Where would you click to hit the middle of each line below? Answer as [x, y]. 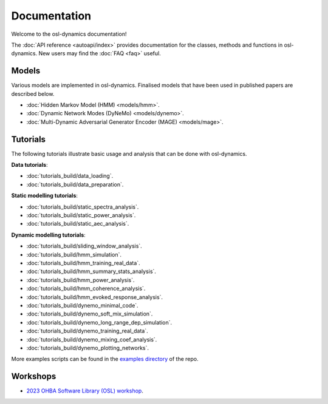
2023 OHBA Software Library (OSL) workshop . [85, 391]
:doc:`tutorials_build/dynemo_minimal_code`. [83, 305]
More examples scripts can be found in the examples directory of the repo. [105, 359]
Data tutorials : [29, 165]
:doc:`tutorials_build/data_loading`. [70, 176]
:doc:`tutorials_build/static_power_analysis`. [81, 215]
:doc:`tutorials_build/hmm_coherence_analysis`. [86, 289]
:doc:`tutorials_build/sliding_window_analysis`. [84, 246]
